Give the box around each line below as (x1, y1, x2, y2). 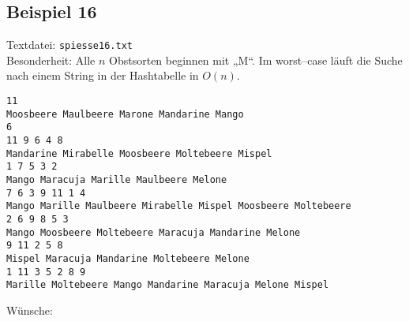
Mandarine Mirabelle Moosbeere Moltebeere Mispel (6, 147, 272, 159)
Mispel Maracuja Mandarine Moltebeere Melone (6, 252, 250, 264)
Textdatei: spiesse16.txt (6, 36, 133, 53)
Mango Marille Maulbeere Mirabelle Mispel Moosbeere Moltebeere (6, 200, 351, 212)
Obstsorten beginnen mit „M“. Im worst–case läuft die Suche (109, 51, 403, 68)
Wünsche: (6, 301, 53, 318)
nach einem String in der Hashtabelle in (6, 67, 199, 84)
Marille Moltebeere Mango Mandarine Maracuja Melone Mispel (6, 279, 329, 291)
